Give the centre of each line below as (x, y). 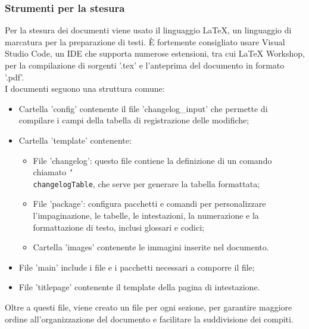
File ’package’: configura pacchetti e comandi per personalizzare (149, 204)
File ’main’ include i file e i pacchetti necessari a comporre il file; (137, 267)
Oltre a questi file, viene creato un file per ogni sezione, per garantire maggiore (149, 307)
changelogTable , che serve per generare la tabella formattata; (146, 183)
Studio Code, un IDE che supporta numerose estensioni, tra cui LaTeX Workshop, (155, 53)
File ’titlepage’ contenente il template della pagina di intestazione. (139, 287)
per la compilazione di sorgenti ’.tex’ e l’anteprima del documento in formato (145, 65)
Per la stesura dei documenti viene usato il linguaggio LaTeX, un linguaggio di (148, 30)
